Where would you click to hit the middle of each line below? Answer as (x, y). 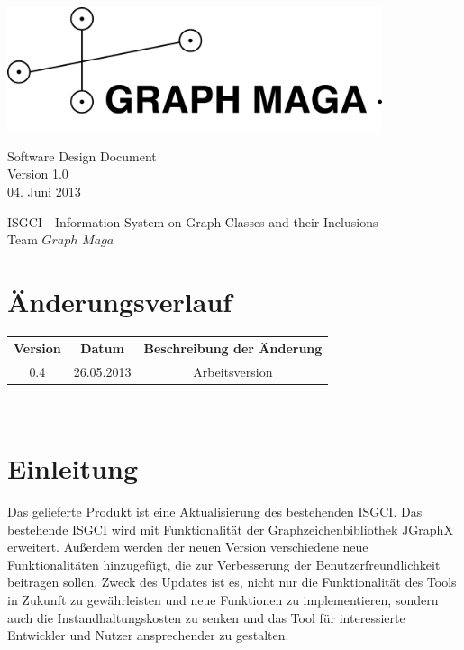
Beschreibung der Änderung (233, 348)
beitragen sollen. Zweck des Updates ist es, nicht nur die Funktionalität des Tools (232, 582)
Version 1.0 (38, 174)
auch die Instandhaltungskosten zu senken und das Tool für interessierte (206, 617)
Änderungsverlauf (120, 301)
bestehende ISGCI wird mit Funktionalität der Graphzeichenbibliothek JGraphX (230, 529)
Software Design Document (82, 156)
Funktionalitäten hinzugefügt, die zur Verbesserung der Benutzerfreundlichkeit (224, 564)
